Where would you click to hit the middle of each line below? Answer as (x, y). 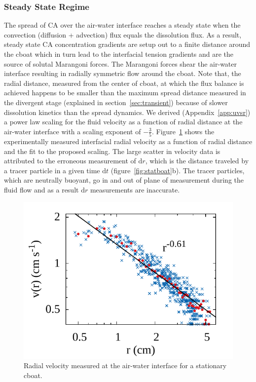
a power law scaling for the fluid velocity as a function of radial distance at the (123, 122)
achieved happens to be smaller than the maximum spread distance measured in (125, 93)
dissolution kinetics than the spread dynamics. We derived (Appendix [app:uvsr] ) (127, 112)
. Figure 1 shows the (183, 131)
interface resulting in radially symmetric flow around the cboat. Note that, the (123, 73)
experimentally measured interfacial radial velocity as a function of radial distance (128, 141)
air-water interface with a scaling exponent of (73, 131)
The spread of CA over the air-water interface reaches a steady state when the (122, 25)
